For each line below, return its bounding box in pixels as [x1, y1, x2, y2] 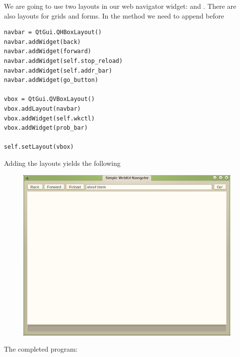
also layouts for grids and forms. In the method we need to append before [4, 10, 224, 20]
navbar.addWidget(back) [4, 38, 81, 45]
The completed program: [4, 344, 78, 354]
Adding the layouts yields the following [4, 158, 120, 168]
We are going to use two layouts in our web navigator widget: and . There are [4, 1, 237, 11]
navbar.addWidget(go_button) [4, 77, 99, 84]
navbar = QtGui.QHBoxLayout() [4, 29, 102, 36]
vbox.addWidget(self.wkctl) [4, 115, 95, 122]
